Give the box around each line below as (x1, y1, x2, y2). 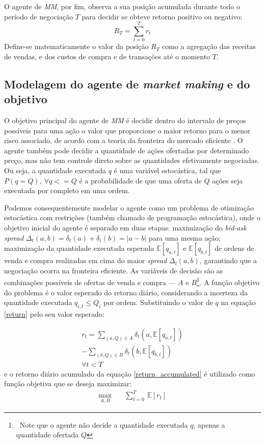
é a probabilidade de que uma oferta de (79, 175, 202, 185)
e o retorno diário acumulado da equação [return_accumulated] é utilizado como (4, 368, 255, 379)
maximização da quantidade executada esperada (4, 243, 154, 253)
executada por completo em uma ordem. (4, 185, 130, 196)
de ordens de (215, 243, 254, 253)
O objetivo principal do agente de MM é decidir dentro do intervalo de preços (4, 115, 246, 126)
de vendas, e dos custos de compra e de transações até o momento (4, 51, 210, 61)
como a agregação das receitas (162, 41, 256, 52)
